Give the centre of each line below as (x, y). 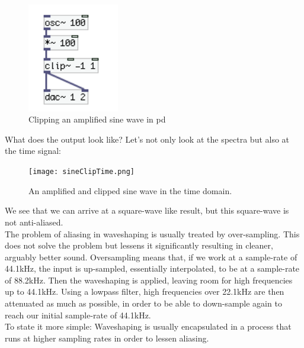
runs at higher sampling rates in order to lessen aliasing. (107, 338)
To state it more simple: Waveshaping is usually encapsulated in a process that (148, 326)
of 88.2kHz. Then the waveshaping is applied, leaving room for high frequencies (149, 280)
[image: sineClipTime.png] (81, 172)
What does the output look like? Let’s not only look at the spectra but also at (147, 139)
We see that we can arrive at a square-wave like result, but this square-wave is (147, 210)
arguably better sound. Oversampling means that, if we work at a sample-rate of (151, 257)
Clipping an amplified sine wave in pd (97, 119)
